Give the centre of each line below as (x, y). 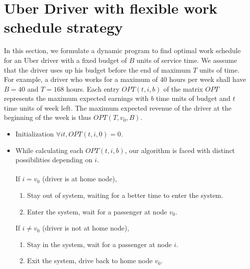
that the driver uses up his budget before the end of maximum (97, 69)
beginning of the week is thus (48, 117)
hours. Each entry (93, 88)
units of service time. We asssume (187, 60)
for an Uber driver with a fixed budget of (65, 60)
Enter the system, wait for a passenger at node (97, 211)
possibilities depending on (54, 160)
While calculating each (49, 150)
